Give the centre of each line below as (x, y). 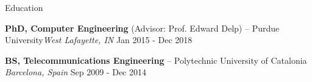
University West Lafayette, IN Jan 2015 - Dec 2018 (99, 40)
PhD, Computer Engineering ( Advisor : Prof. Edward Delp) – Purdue (142, 28)
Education (24, 7)
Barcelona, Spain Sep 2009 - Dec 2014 (76, 72)
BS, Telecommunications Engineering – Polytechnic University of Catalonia (156, 60)
